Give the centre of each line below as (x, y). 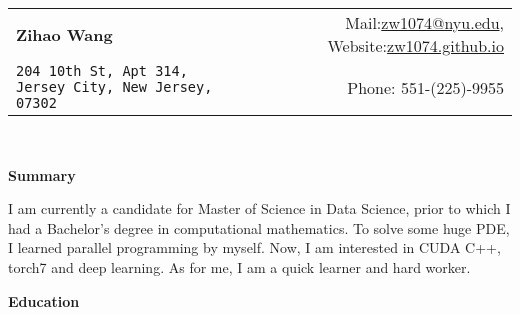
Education (44, 300)
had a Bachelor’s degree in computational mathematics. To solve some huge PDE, (259, 227)
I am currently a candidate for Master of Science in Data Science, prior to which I (259, 208)
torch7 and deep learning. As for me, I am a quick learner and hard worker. (239, 266)
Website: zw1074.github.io (415, 45)
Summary (42, 174)
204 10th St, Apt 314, (102, 71)
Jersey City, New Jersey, (114, 87)
